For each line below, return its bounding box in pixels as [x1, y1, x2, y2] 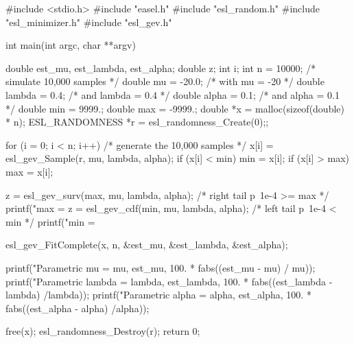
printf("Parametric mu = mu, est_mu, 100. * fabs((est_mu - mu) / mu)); [5, 260, 316, 274]
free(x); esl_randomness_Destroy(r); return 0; [5, 324, 200, 338]
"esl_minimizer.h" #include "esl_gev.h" [5, 14, 172, 29]
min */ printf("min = [5, 214, 95, 228]
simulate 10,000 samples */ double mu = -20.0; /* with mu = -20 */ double [5, 74, 324, 88]
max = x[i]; [5, 164, 54, 178]
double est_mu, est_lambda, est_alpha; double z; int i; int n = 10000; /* [5, 60, 316, 75]
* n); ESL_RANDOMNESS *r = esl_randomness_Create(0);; [5, 115, 269, 129]
